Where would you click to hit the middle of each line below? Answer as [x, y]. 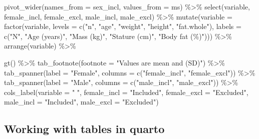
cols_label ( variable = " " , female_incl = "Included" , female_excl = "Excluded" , [126, 92]
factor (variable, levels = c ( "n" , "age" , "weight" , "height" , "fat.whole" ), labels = [123, 26]
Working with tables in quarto [84, 129]
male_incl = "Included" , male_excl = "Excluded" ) [81, 102]
